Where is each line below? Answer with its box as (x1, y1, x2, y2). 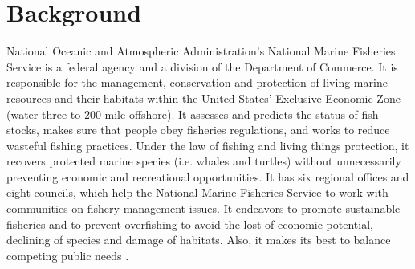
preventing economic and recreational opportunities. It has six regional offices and (6, 168, 409, 185)
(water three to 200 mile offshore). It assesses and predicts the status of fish (6, 105, 379, 122)
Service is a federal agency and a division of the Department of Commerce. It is (6, 58, 398, 75)
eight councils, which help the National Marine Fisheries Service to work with (6, 184, 389, 201)
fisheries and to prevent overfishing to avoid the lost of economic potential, (6, 215, 373, 232)
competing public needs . (6, 247, 129, 263)
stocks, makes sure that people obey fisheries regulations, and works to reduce (6, 121, 390, 138)
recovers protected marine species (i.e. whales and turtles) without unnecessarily (6, 153, 401, 169)
